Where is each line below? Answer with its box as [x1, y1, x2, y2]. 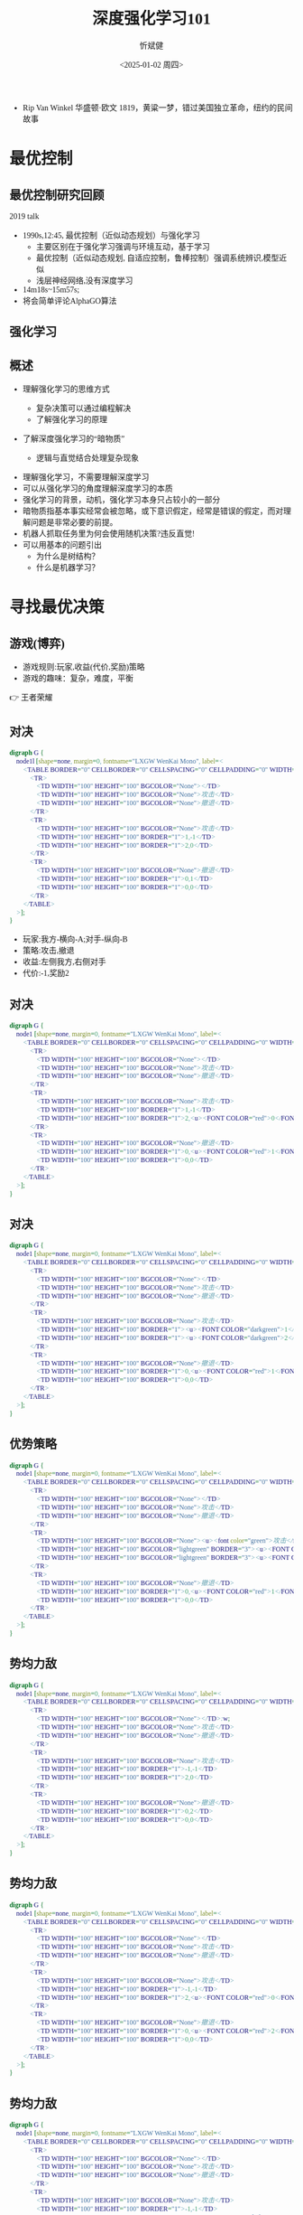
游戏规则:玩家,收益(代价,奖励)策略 [22, 662, 146, 672]
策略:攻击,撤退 [22, 946, 75, 956]
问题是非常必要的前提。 [30, 518, 118, 528]
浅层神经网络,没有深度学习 [35, 276, 133, 286]
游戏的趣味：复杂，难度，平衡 [22, 674, 133, 683]
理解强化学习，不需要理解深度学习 [22, 473, 150, 483]
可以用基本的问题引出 [22, 540, 102, 550]
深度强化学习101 [91, 10, 211, 28]
